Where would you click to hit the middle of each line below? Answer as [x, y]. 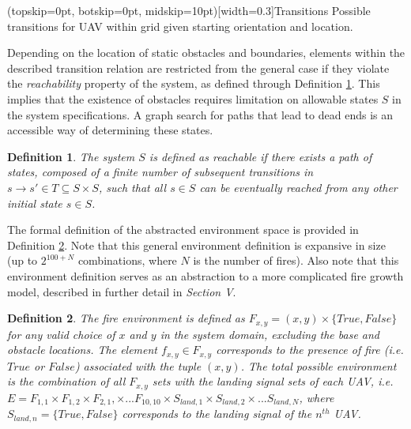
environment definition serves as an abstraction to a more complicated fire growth [205, 275]
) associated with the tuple [138, 365]
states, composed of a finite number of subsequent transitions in [160, 172]
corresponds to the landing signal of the [217, 414]
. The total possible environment [319, 365]
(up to [23, 260]
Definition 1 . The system [71, 156]
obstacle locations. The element [83, 350]
